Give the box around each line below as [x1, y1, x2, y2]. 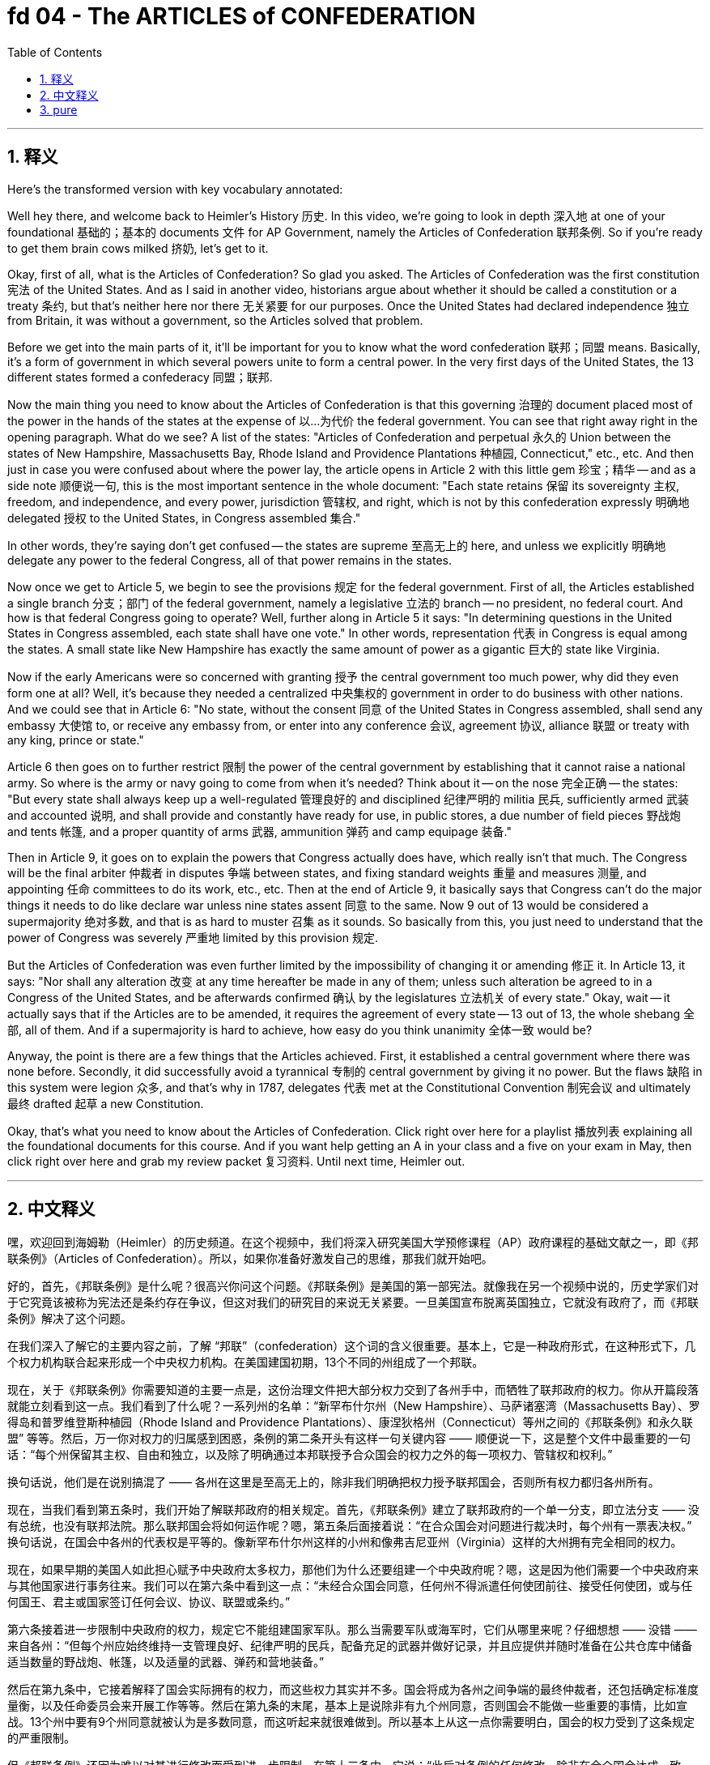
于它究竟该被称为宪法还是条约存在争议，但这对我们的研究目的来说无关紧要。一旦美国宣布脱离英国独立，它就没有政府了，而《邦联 [7, 1295, 699, 1310]
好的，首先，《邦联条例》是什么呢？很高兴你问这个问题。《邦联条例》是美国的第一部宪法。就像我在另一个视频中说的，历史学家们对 [7, 1279, 699, 1294]
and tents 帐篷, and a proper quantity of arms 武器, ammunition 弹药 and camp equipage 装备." [7, 824, 512, 838]
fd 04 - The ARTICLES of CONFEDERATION [7, 2, 476, 30]
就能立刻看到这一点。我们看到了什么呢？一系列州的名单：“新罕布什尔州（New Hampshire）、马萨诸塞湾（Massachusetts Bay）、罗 [7, 1399, 700, 1413]
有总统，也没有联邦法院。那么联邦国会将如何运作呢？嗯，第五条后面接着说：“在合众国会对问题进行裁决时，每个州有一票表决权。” [7, 1519, 692, 1533]
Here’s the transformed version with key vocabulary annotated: [7, 181, 343, 196]
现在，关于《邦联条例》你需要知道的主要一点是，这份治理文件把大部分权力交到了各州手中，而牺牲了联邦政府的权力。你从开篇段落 [7, 1383, 699, 1397]
